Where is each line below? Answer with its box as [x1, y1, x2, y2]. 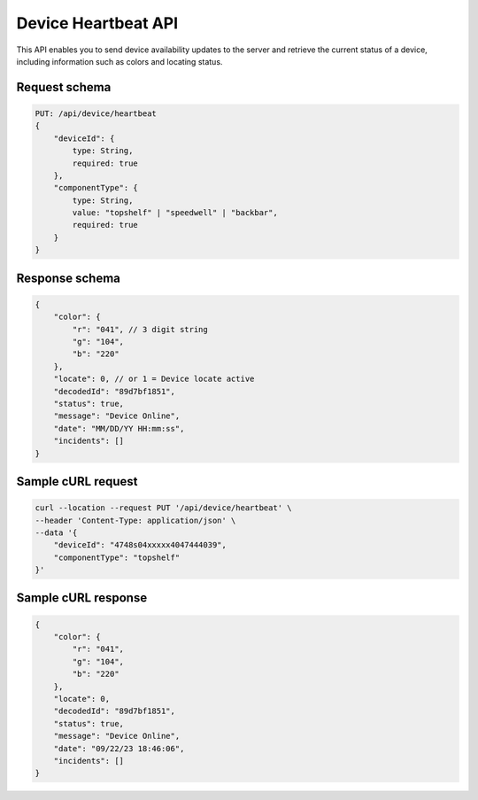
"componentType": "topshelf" [53, 552, 181, 563]
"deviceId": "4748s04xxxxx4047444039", [53, 540, 227, 550]
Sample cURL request [16, 474, 138, 489]
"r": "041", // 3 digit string [72, 324, 208, 334]
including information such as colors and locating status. [16, 56, 223, 66]
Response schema [16, 270, 121, 285]
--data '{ [35, 527, 78, 538]
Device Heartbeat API [16, 13, 179, 33]
